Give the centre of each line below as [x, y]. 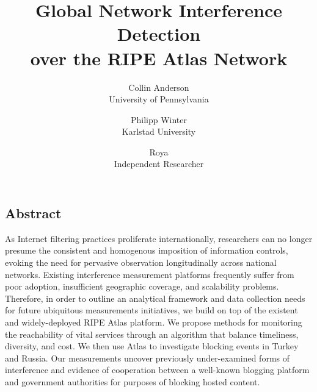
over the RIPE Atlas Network [159, 58]
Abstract [33, 213]
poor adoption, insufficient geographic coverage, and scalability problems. [142, 286]
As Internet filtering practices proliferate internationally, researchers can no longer [159, 238]
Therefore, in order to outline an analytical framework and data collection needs [155, 298]
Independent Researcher [159, 164]
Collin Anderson [159, 87]
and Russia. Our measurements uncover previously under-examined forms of [148, 358]
